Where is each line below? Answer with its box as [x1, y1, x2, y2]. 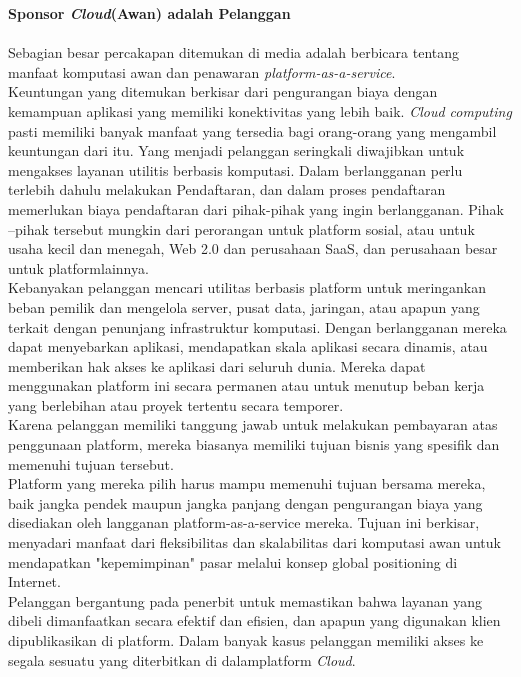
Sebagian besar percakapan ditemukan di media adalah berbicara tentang [8, 42, 460, 63]
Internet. [8, 571, 61, 592]
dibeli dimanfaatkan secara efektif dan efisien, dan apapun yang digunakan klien [8, 610, 501, 631]
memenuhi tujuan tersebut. [8, 453, 174, 474]
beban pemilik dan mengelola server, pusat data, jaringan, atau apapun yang [8, 296, 480, 317]
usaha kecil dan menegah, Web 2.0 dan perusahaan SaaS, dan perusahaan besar [8, 238, 498, 259]
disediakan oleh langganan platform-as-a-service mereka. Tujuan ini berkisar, [8, 512, 480, 533]
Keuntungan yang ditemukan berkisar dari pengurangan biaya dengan [8, 81, 438, 102]
